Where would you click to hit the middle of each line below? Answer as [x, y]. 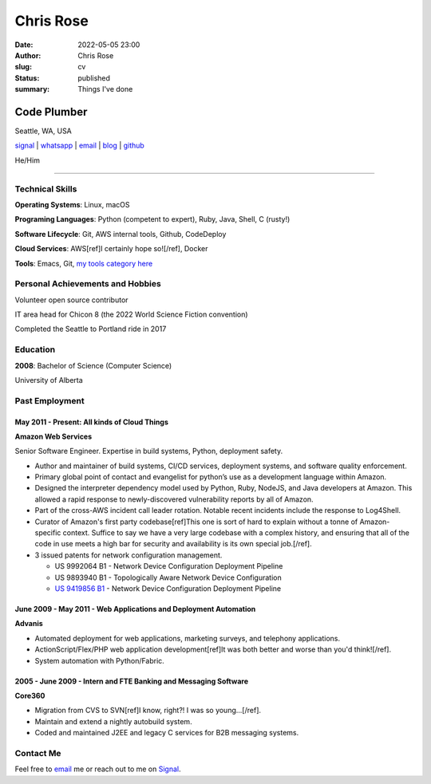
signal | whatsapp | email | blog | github [80, 146]
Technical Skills [46, 189]
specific [48, 533]
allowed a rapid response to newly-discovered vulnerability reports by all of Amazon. [174, 499]
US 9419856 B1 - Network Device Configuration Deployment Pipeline [168, 588]
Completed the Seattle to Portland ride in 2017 [91, 329]
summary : [32, 89]
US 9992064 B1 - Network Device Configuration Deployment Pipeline [169, 566]
